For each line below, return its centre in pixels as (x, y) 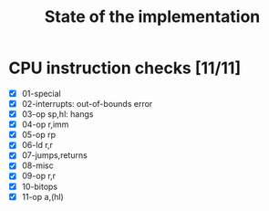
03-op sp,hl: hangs (57, 114)
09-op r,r (39, 176)
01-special (41, 93)
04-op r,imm (45, 124)
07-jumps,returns (54, 155)
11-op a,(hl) (43, 196)
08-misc (37, 165)
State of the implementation (152, 17)
